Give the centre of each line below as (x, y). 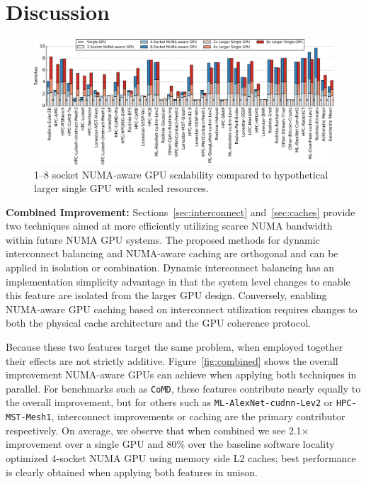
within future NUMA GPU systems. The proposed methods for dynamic (163, 239)
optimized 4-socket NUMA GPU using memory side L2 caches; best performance (181, 457)
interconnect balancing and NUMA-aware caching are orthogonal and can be (172, 253)
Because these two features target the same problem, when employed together (175, 347)
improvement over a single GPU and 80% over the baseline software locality (170, 444)
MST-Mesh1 (29, 418)
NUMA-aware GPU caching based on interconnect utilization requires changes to (182, 309)
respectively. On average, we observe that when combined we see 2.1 (154, 430)
